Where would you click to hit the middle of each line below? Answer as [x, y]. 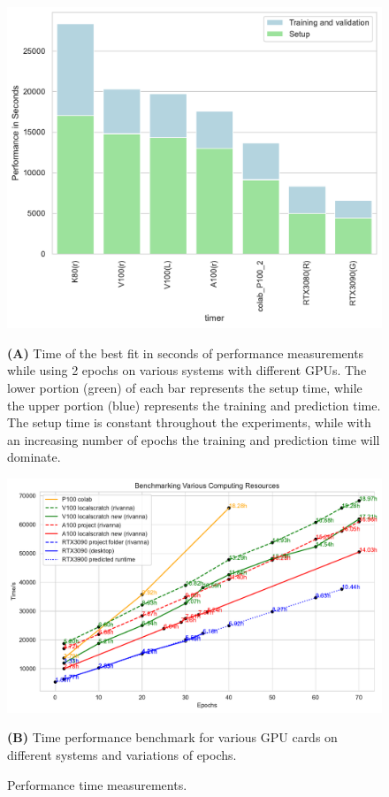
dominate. [34, 457]
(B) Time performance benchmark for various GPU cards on [172, 737]
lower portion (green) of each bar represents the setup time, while [185, 387]
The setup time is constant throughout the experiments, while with [189, 422]
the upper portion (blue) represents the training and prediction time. [194, 405]
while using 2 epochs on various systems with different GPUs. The [187, 370]
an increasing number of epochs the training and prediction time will [194, 439]
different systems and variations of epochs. [122, 755]
